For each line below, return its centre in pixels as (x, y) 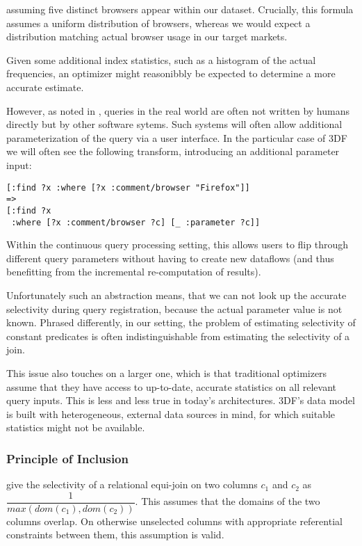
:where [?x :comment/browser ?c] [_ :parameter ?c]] (136, 222)
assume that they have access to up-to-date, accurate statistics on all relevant (171, 386)
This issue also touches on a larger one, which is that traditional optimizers (167, 372)
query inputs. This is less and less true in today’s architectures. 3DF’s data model (181, 400)
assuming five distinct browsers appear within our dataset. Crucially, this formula (180, 9)
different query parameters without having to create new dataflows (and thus (170, 258)
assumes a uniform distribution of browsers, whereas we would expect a (158, 23)
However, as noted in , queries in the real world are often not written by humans (178, 110)
